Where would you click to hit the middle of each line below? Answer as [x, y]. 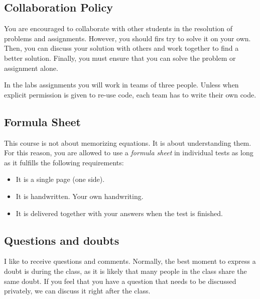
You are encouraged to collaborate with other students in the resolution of [118, 28]
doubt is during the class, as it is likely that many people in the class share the [125, 271]
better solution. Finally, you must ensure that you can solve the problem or [120, 58]
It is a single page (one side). [60, 179]
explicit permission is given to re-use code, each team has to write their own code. [130, 94]
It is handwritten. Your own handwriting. [80, 196]
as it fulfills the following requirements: [64, 162]
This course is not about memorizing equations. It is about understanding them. [128, 142]
